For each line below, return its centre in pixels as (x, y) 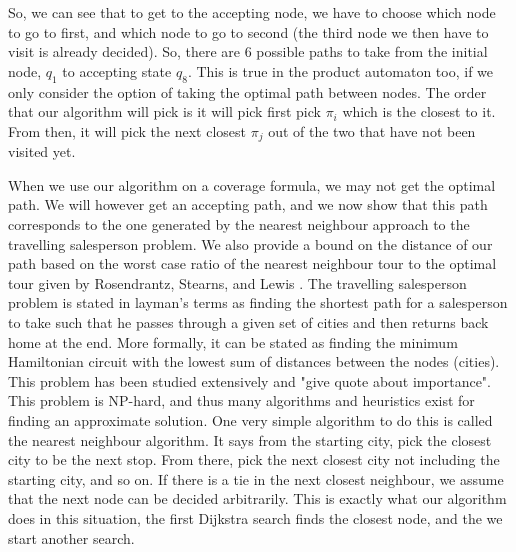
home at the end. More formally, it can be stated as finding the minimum (233, 341)
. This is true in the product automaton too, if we (340, 70)
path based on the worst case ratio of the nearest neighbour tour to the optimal (252, 263)
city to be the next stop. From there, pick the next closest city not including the (254, 459)
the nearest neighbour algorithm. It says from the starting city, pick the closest (250, 439)
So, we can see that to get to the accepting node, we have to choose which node (252, 12)
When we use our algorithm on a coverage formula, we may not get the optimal (252, 184)
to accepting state (117, 70)
